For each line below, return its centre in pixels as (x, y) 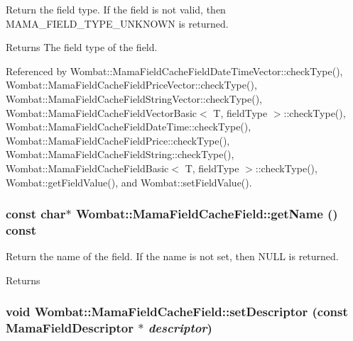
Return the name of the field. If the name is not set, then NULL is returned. (172, 256)
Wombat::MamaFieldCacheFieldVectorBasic (102, 112)
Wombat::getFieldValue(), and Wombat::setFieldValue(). (129, 182)
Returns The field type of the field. (82, 47)
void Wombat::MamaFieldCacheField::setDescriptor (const (177, 312)
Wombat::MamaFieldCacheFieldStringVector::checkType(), (134, 98)
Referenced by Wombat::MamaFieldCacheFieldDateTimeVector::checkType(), (174, 71)
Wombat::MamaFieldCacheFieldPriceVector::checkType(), (131, 85)
